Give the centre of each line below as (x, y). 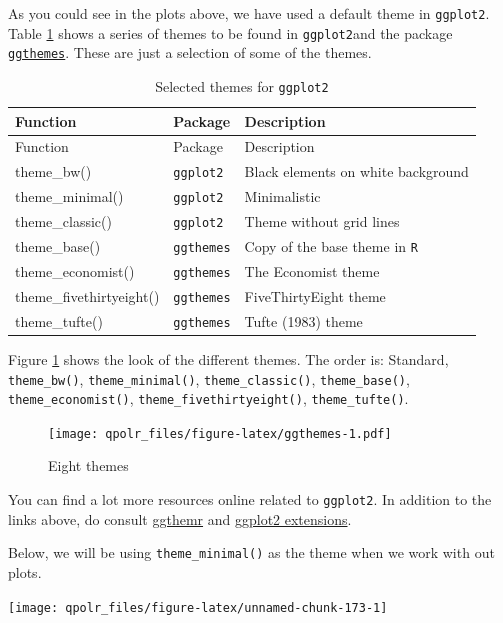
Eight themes (88, 465)
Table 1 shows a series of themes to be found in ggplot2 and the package (230, 32)
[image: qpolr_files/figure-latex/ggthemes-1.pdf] (220, 433)
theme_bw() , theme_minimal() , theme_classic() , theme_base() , (209, 378)
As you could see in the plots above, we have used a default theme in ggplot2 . (249, 13)
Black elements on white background (356, 171)
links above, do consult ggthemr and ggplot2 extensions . (180, 518)
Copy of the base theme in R (331, 246)
